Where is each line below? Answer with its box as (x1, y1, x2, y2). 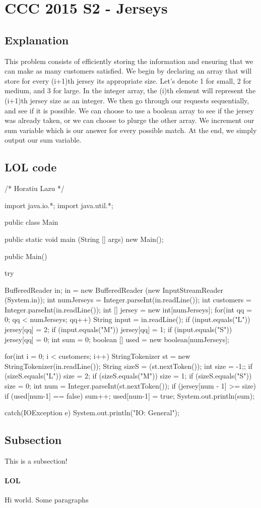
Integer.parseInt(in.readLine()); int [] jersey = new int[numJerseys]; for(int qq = (5, 304, 252, 314)
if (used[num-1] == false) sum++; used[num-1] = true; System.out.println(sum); (5, 390, 255, 401)
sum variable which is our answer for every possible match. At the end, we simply (5, 124, 257, 135)
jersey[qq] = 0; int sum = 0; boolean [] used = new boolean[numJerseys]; (5, 334, 229, 344)
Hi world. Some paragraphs (5, 494, 89, 505)
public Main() (5, 250, 47, 261)
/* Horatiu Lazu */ (5, 183, 64, 194)
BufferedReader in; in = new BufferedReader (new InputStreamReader (5, 284, 224, 295)
